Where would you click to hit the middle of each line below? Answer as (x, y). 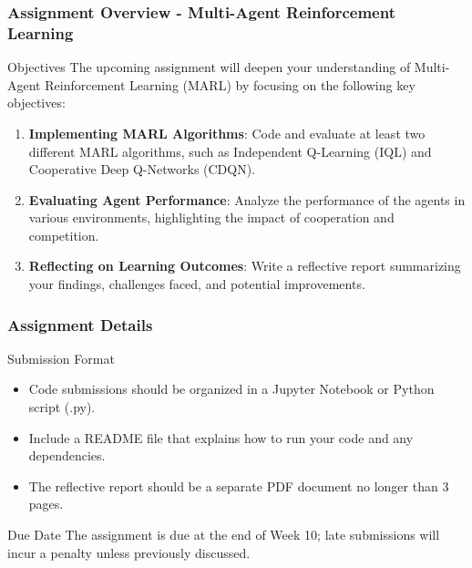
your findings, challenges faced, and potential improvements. (197, 284)
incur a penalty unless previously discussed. (129, 552)
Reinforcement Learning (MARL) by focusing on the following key (230, 84)
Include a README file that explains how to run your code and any (221, 437)
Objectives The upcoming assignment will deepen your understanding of (209, 67)
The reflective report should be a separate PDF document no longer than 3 (239, 485)
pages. (46, 504)
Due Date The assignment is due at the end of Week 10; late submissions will (224, 535)
